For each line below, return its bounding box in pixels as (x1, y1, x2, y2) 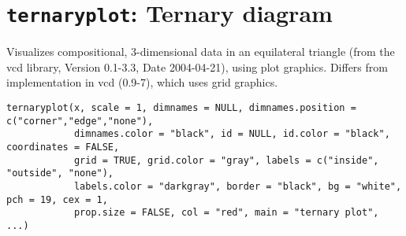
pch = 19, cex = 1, (6, 194, 108, 205)
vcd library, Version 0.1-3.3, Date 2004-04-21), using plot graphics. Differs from (6, 58, 388, 75)
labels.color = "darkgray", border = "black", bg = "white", (73, 180, 402, 192)
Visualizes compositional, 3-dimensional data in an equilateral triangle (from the (6, 43, 395, 60)
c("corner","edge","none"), (6, 115, 154, 127)
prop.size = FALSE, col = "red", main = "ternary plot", (73, 207, 379, 219)
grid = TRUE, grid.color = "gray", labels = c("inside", (73, 154, 379, 166)
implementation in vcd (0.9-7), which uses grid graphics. (6, 74, 278, 90)
